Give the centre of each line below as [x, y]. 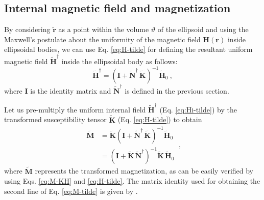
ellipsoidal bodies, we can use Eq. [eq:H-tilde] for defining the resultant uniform [128, 49]
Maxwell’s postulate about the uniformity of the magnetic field [102, 39]
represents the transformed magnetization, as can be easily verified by [144, 171]
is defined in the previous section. [177, 90]
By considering [27, 29]
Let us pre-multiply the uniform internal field [75, 109]
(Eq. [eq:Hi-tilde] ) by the [198, 109]
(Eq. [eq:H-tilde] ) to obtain [160, 119]
